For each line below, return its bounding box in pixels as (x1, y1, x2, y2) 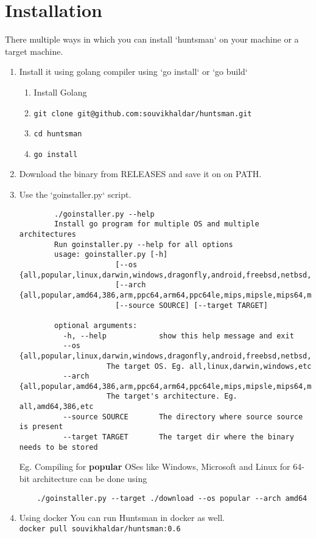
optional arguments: (54, 321, 138, 330)
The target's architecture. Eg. (106, 392, 237, 401)
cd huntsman (33, 130, 82, 139)
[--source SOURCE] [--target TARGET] (115, 301, 268, 310)
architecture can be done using (32, 472, 147, 484)
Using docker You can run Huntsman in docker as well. (19, 511, 225, 524)
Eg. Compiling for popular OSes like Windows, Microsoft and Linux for (19, 460, 290, 473)
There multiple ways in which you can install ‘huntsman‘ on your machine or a (5, 33, 299, 46)
